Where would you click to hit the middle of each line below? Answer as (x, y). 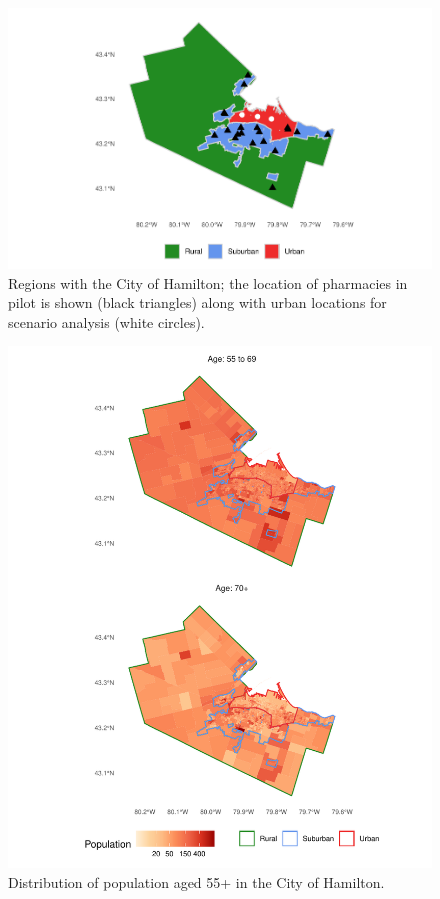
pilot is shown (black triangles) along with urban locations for (197, 302)
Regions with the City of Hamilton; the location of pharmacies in (208, 282)
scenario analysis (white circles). (106, 321)
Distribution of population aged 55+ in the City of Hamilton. (196, 881)
